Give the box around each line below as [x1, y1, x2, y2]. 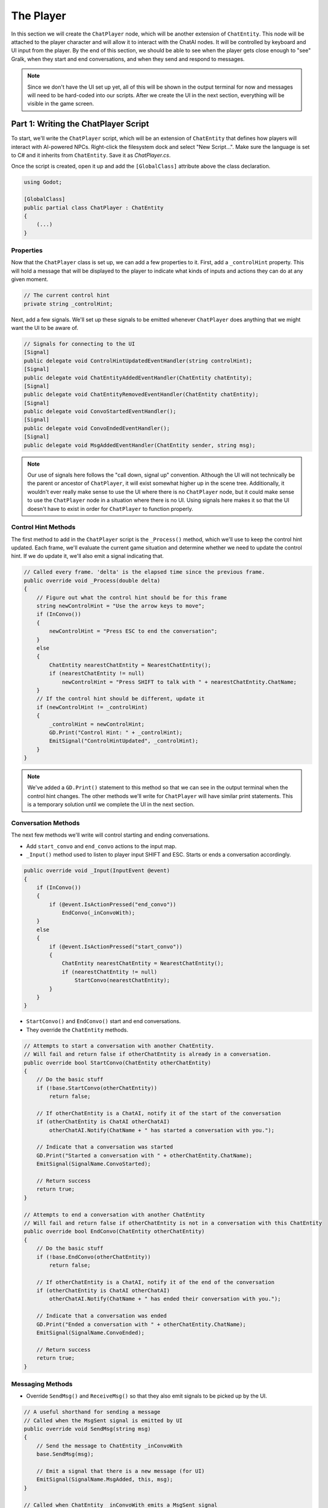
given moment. [11, 276, 48, 283]
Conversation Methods [11, 819, 80, 827]
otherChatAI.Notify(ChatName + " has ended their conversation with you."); [49, 1296, 281, 1302]
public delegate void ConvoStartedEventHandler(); [23, 408, 177, 415]
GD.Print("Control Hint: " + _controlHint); [49, 729, 183, 736]
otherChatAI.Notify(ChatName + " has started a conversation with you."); [49, 1127, 275, 1133]
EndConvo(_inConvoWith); [61, 910, 135, 916]
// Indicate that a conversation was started [36, 1144, 173, 1150]
